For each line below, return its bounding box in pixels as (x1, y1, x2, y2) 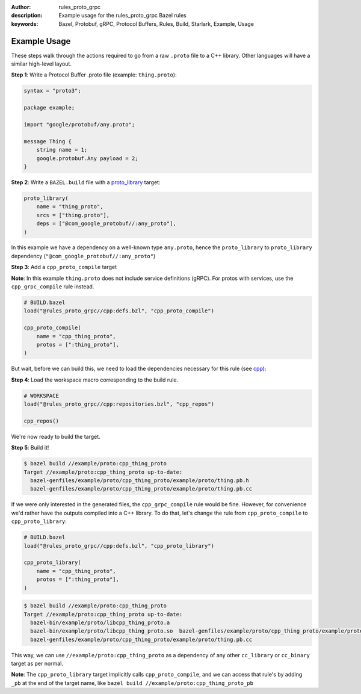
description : (11, 12, 43, 19)
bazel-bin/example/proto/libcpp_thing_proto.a (30, 619, 170, 626)
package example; (23, 104, 75, 111)
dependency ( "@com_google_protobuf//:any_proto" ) (11, 252, 156, 259)
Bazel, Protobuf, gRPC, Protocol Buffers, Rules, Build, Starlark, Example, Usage (58, 20, 254, 27)
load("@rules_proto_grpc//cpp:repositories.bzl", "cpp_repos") (23, 401, 215, 407)
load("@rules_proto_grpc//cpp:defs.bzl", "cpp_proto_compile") (23, 308, 215, 314)
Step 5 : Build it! (11, 444, 49, 451)
